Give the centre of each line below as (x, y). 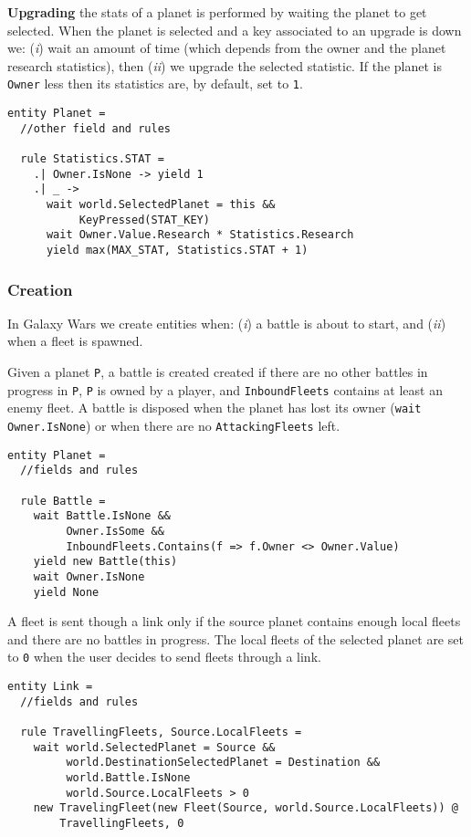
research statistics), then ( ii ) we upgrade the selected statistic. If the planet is (225, 65)
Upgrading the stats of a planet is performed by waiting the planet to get (217, 12)
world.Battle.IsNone (128, 777)
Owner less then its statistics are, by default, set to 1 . (155, 84)
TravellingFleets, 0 (122, 823)
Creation (40, 289)
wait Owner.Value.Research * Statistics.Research (200, 235)
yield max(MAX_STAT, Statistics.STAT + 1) (177, 250)
